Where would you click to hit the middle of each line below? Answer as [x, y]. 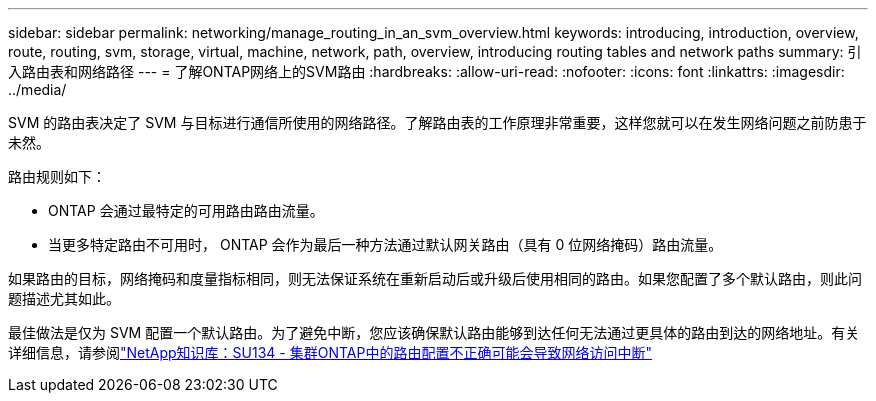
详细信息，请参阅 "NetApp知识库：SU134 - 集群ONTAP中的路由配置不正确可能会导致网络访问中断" [330, 352]
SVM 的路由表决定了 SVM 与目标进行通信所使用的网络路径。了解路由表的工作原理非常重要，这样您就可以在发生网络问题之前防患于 [437, 122]
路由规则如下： [57, 176]
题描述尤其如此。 [64, 298]
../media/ [37, 89]
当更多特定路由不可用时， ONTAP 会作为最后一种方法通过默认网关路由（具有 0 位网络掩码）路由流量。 [385, 244]
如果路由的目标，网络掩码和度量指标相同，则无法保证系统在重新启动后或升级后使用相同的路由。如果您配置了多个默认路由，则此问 [435, 278]
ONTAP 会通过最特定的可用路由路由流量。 [186, 210]
